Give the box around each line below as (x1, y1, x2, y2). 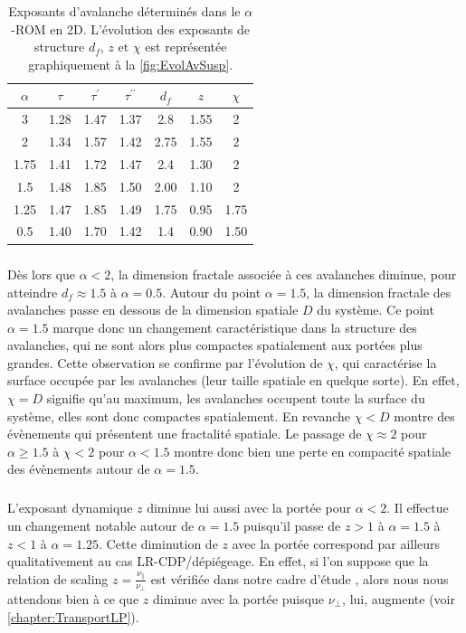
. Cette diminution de (99, 534, 218, 553)
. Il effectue (386, 498, 449, 517)
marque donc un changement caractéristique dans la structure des (52, 317, 417, 336)
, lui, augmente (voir (342, 590, 455, 609)
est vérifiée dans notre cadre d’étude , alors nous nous (150, 569, 449, 588)
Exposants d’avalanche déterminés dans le (8, 2, 241, 20)
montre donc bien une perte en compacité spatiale (174, 441, 452, 460)
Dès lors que (7, 264, 76, 283)
